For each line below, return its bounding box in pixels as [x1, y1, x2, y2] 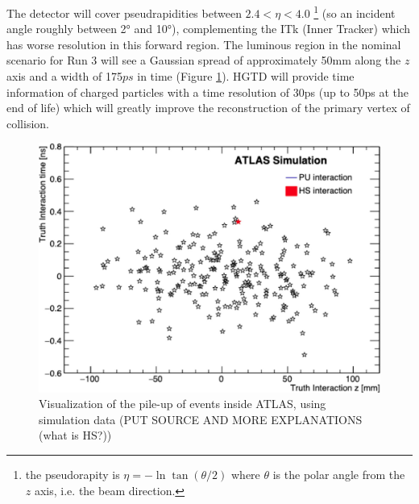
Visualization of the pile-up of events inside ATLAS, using [39, 395, 326, 412]
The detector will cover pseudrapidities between [6, 4, 242, 21]
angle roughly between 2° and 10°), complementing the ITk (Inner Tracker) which [6, 20, 411, 37]
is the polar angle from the [272, 466, 405, 483]
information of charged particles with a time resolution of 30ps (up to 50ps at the [6, 83, 409, 100]
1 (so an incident [313, 2, 396, 21]
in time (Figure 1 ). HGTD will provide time [137, 68, 355, 85]
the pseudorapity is [25, 466, 120, 483]
